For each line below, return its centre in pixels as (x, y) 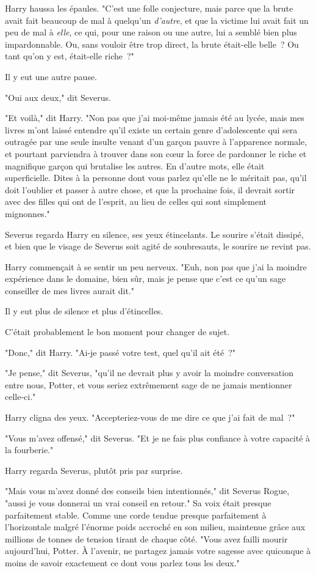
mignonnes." (27, 213)
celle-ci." (20, 397)
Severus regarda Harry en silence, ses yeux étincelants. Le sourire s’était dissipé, (154, 234)
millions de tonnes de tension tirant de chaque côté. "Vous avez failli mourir (146, 538)
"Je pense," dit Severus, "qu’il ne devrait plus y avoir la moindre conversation (149, 373)
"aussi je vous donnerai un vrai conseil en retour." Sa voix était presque (138, 503)
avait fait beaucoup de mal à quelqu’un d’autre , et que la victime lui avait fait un (157, 20)
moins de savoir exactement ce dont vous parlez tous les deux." (122, 562)
